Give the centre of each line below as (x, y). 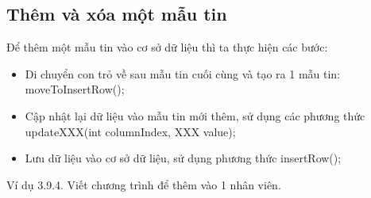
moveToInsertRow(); (75, 89)
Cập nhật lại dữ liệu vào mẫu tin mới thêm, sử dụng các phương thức (195, 115)
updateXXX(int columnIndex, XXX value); (130, 131)
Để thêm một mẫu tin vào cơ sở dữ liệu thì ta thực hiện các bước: (167, 47)
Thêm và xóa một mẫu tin (117, 14)
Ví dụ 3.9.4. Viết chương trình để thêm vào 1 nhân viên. (144, 184)
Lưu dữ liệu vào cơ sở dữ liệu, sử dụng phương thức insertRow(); (183, 158)
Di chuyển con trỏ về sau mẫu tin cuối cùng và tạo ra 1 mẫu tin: (183, 73)
